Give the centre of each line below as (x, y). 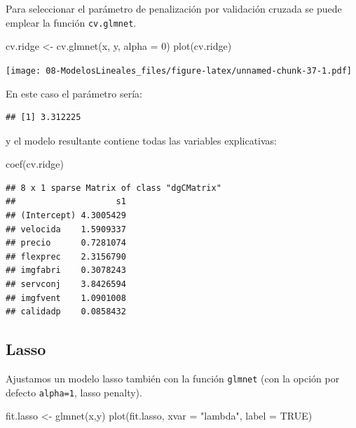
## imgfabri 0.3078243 (66, 270)
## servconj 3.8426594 (66, 285)
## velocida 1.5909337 (66, 229)
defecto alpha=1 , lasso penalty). (74, 392)
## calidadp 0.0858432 (66, 312)
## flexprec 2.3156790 (66, 256)
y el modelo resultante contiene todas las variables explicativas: (141, 140)
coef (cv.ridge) (35, 164)
